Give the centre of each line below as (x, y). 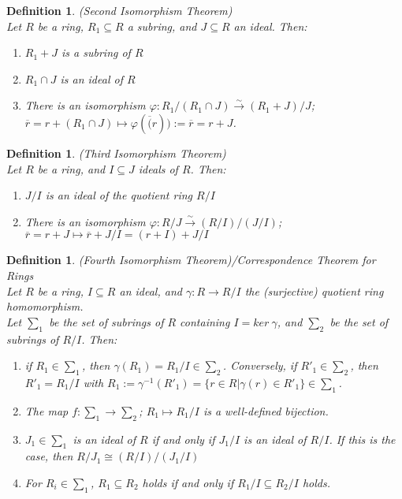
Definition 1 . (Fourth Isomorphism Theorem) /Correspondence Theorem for (191, 260)
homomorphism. (45, 306)
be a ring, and (71, 168)
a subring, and (162, 26)
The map (47, 410)
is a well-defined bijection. (266, 410)
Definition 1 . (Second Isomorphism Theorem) (119, 10)
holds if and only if (188, 482)
